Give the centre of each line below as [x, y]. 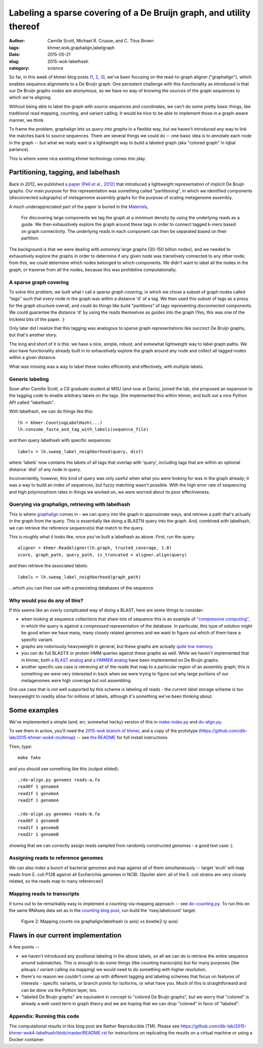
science [55, 68]
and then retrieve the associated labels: [49, 566]
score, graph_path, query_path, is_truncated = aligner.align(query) [103, 555]
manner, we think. [27, 120]
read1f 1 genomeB [38, 828]
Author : [17, 41]
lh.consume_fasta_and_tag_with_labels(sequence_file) [83, 429]
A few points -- [24, 947]
